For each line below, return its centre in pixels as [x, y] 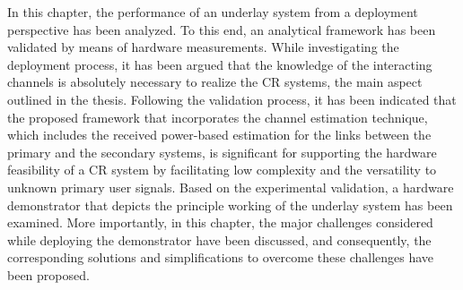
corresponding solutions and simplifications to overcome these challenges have [221, 257]
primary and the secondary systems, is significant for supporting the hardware [222, 152]
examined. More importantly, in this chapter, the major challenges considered [220, 222]
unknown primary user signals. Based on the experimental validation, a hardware [231, 187]
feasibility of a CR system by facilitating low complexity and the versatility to [222, 170]
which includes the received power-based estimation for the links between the [219, 135]
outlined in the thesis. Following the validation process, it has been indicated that [232, 99]
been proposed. [48, 274]
